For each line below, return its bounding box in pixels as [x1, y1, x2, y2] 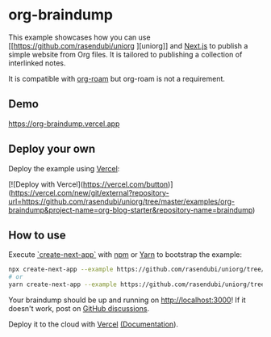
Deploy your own [8, 142, 95, 156]
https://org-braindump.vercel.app [8, 119, 120, 128]
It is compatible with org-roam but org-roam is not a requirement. [8, 74, 226, 83]
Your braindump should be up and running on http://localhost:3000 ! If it [8, 295, 246, 305]
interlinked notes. [8, 58, 66, 68]
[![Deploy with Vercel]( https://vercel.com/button [8, 179, 169, 189]
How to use [8, 228, 66, 242]
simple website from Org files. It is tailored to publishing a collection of [8, 49, 243, 59]
